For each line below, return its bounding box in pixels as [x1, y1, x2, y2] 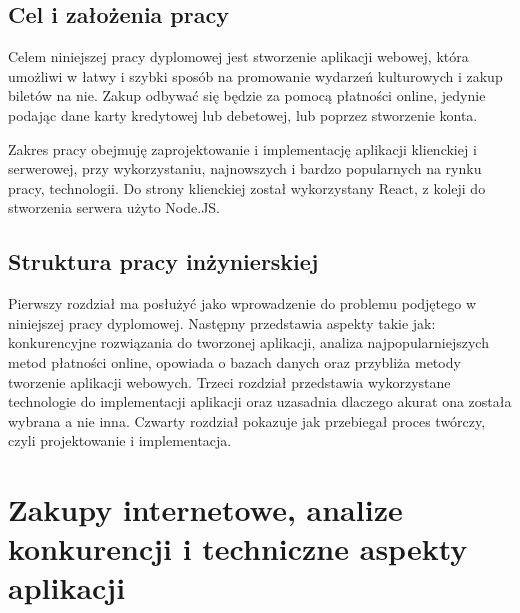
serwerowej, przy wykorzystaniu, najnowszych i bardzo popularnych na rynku [8, 158, 482, 179]
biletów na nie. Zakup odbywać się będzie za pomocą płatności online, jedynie [8, 85, 486, 106]
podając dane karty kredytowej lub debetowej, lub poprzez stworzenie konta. [8, 104, 478, 125]
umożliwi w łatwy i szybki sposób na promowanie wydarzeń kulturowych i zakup [8, 65, 503, 86]
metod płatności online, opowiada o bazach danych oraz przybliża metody [8, 351, 461, 372]
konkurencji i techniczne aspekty [8, 528, 468, 569]
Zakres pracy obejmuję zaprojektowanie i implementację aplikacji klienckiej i [8, 138, 477, 159]
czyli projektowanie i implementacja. [8, 430, 232, 451]
